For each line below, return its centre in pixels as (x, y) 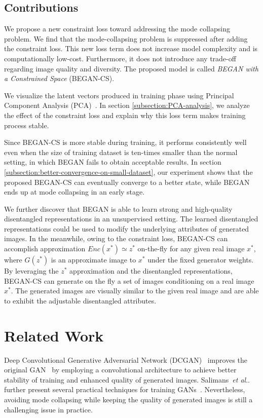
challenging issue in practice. (48, 409)
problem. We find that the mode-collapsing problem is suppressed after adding (126, 38)
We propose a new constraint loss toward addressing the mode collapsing (117, 29)
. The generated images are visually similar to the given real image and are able (135, 291)
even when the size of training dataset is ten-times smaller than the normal (121, 152)
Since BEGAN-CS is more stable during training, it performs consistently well (125, 142)
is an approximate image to (93, 260)
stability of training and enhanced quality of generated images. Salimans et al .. (127, 379)
